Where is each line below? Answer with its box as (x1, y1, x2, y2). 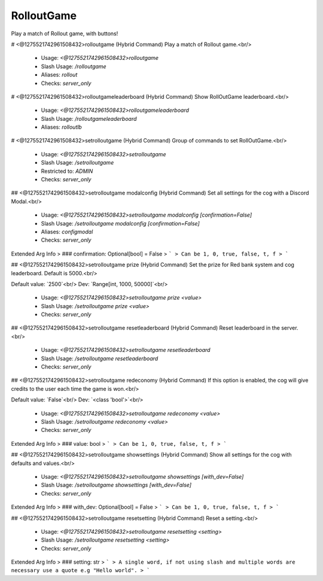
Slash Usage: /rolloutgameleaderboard (41, 115, 137, 122)
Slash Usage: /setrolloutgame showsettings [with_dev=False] (41, 482, 191, 489)
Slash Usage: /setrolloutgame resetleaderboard (41, 355, 159, 362)
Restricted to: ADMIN (41, 168, 93, 175)
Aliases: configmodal (41, 228, 93, 235)
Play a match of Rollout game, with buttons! (11, 30, 118, 37)
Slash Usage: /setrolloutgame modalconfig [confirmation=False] (41, 220, 200, 227)
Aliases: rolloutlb (41, 123, 82, 131)
